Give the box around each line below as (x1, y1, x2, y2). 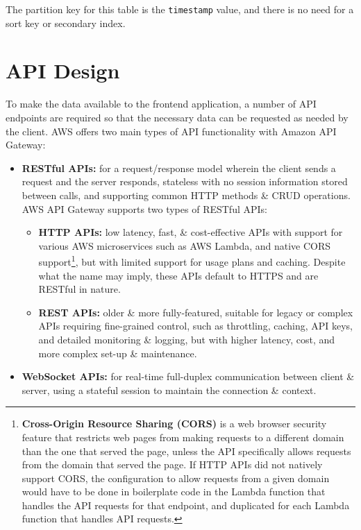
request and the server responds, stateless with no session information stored (22, 174, 348, 189)
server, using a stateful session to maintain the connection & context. (22, 382, 317, 397)
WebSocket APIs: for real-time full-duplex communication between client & (22, 369, 355, 384)
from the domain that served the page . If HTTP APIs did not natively (22, 457, 323, 472)
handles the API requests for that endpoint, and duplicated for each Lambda (22, 497, 350, 512)
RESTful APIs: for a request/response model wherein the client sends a (22, 160, 336, 175)
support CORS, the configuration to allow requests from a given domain (22, 470, 330, 485)
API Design (6, 56, 120, 85)
